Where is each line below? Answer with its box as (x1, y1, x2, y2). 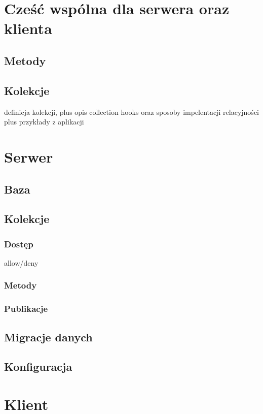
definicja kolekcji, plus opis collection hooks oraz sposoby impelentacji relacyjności (4, 106, 259, 117)
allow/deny (4, 257, 39, 268)
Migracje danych (4, 329, 93, 344)
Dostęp (4, 237, 33, 250)
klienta (4, 18, 52, 39)
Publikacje (4, 302, 48, 315)
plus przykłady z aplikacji (4, 116, 84, 127)
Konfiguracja (4, 359, 72, 374)
